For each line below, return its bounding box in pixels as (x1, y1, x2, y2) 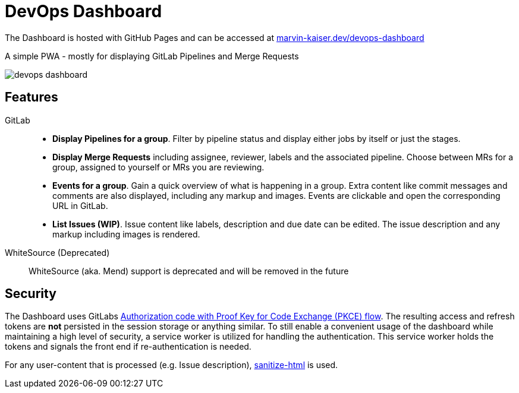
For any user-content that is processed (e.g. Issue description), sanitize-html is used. (5, 360, 338, 370)
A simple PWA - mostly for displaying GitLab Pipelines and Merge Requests (5, 50, 299, 61)
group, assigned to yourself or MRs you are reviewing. (52, 161, 265, 172)
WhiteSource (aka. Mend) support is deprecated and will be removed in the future (29, 265, 349, 276)
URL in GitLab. (52, 200, 108, 211)
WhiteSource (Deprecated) (5, 247, 110, 258)
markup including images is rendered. (52, 229, 200, 239)
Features (5, 90, 58, 105)
